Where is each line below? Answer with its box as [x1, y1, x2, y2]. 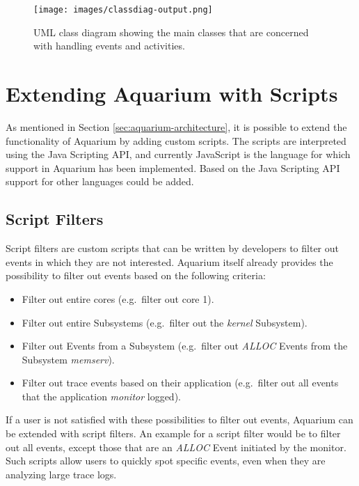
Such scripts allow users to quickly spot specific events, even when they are [6, 453, 326, 468]
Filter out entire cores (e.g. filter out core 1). [22, 291, 214, 306]
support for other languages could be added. [6, 174, 194, 189]
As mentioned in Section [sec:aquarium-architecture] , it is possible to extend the [6, 119, 347, 134]
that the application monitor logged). [22, 389, 181, 403]
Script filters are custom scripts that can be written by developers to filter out [6, 241, 339, 256]
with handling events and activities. [33, 38, 185, 53]
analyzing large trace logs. [6, 467, 117, 481]
